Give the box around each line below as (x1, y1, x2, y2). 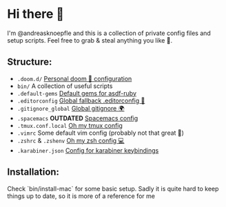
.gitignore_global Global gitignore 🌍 (17, 104, 125, 112)
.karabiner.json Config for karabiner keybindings (17, 146, 159, 154)
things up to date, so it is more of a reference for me (7, 192, 155, 200)
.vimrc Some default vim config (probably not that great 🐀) (17, 129, 185, 137)
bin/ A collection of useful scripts (17, 82, 113, 90)
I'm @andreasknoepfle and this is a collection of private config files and (7, 29, 212, 37)
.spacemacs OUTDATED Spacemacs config (17, 113, 138, 122)
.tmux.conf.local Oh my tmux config (17, 121, 123, 129)
